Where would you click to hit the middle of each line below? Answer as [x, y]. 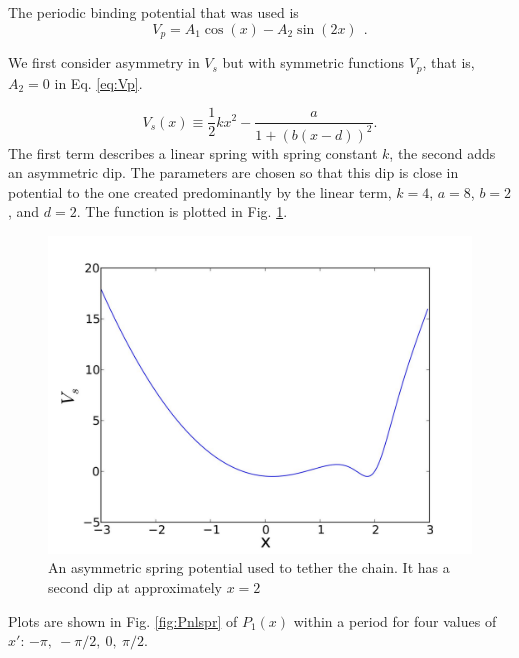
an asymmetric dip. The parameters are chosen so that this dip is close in [233, 172]
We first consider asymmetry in [104, 62]
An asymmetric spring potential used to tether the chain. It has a [249, 567]
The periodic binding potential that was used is [153, 12]
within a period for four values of [395, 620]
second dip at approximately [135, 587]
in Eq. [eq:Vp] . [98, 82]
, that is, [448, 62]
